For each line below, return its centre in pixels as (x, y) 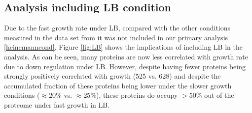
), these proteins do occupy (137, 95)
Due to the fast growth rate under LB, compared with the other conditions (117, 28)
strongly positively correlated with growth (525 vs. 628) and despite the (112, 76)
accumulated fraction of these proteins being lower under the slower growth (118, 85)
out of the (219, 95)
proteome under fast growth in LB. (57, 104)
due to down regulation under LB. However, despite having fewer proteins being (125, 66)
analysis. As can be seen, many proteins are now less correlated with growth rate (126, 56)
